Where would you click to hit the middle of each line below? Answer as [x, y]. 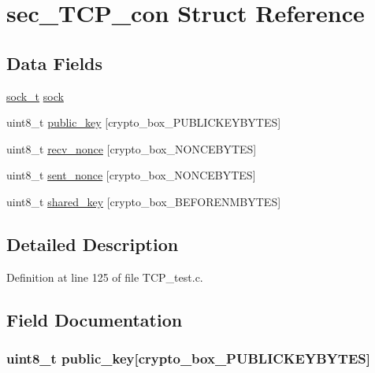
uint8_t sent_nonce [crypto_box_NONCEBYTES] [131, 175]
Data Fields [55, 63]
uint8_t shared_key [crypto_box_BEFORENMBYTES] [144, 201]
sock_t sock [35, 96]
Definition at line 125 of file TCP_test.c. [105, 277]
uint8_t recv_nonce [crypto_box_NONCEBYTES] [132, 148]
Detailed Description [93, 244]
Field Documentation [95, 319]
